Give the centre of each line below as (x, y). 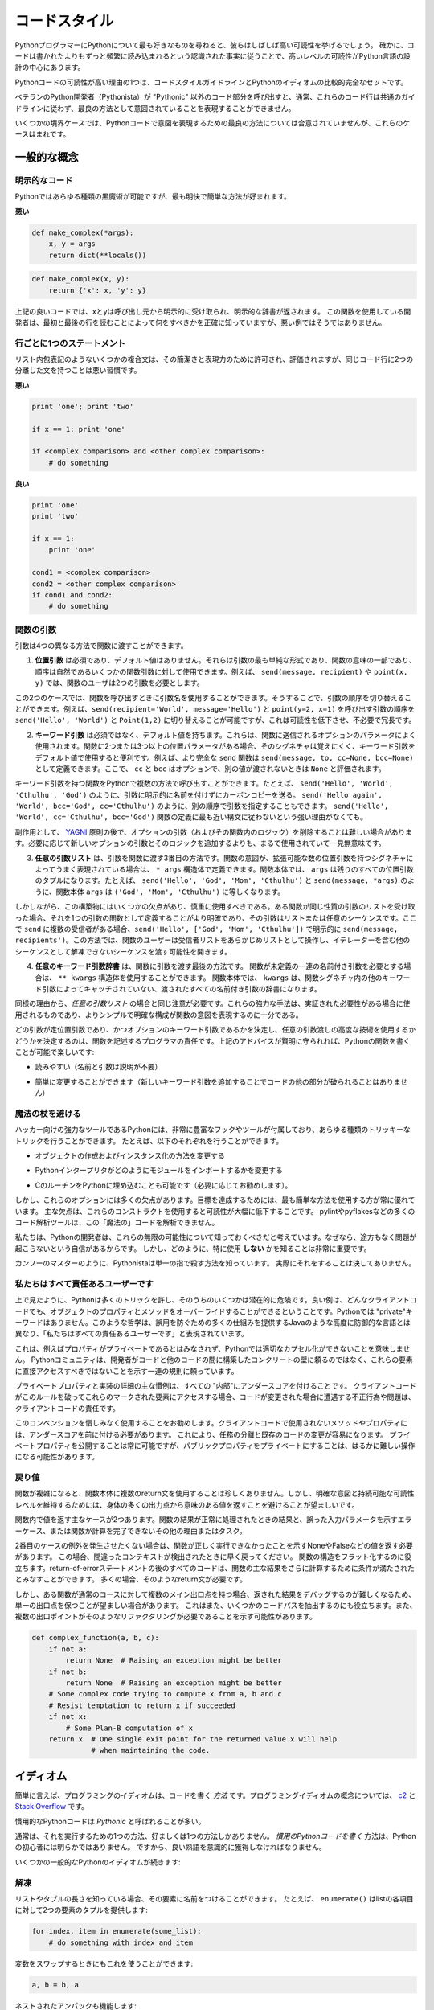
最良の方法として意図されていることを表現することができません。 (186, 108)
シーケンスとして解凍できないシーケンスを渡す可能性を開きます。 (123, 951)
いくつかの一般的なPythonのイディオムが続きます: (98, 1862)
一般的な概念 (47, 157)
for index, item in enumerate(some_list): (117, 1931)
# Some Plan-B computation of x (129, 1728)
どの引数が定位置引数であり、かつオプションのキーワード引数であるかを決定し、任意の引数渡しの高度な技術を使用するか (215, 1030)
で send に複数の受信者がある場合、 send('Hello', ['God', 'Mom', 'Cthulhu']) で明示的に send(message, (207, 929)
